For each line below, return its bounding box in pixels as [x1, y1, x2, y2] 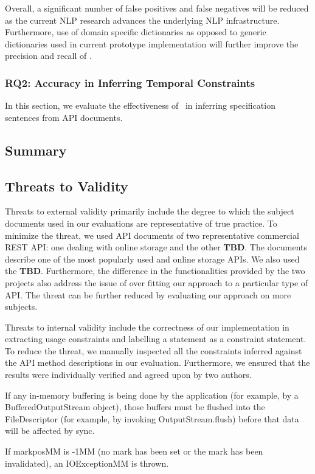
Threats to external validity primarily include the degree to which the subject [5, 205, 294, 218]
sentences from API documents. [5, 111, 123, 123]
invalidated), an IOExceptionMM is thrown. [5, 456, 169, 469]
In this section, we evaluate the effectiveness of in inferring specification [5, 99, 275, 112]
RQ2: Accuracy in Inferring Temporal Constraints [5, 75, 255, 90]
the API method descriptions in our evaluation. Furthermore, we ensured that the [5, 356, 310, 369]
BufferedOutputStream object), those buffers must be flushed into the [5, 400, 265, 413]
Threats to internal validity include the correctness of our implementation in [5, 320, 289, 333]
